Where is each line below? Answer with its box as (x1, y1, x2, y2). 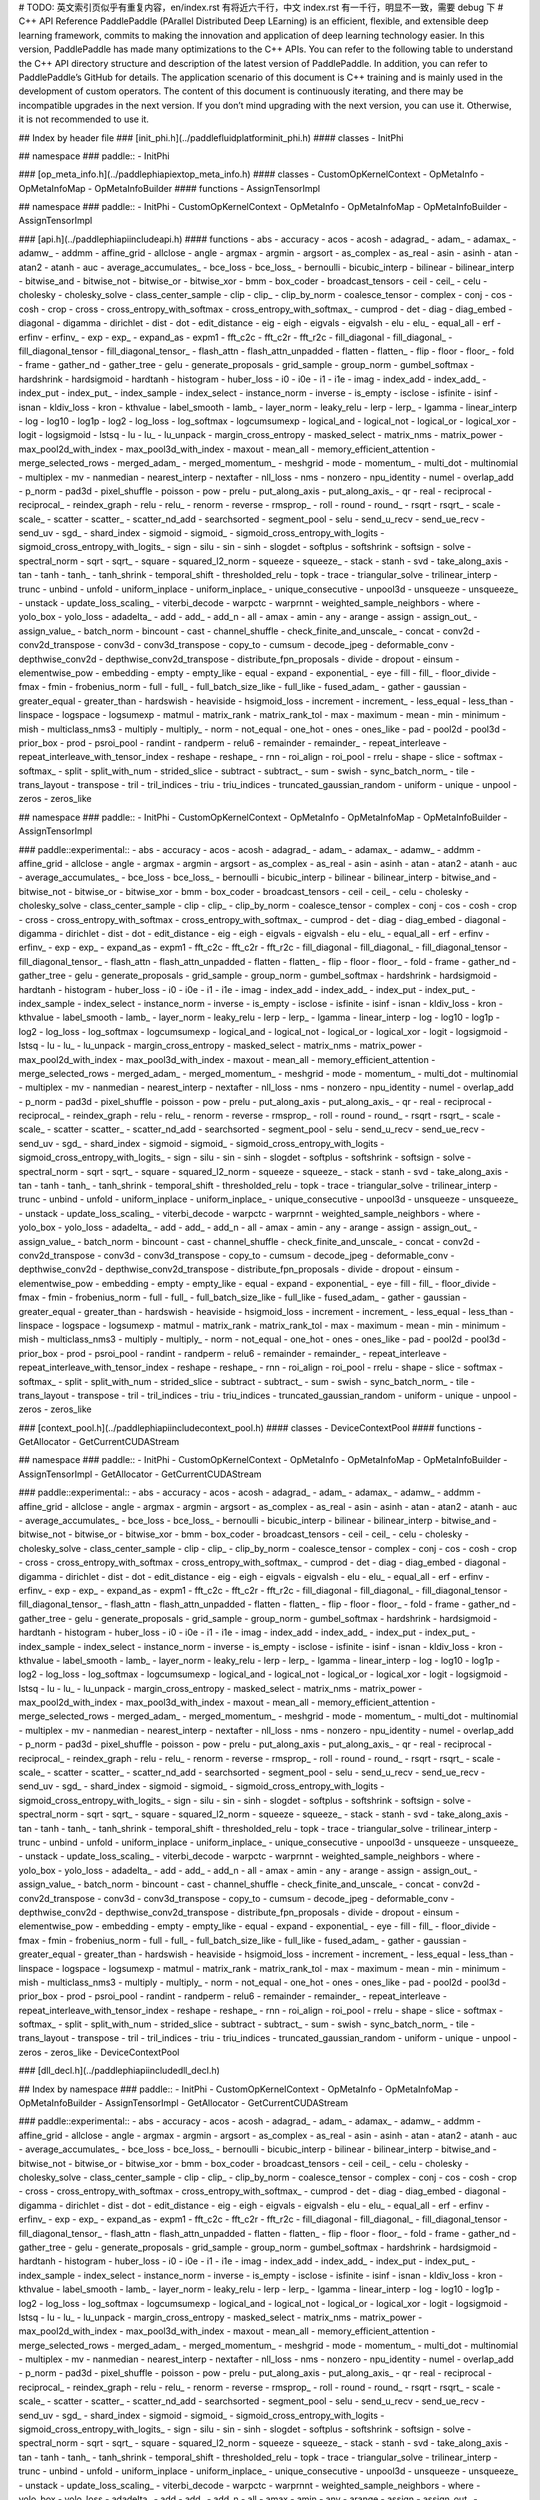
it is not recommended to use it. (18, 113, 150, 125)
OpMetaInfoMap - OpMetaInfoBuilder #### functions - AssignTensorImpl (18, 182, 320, 194)
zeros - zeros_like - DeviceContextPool (18, 2046, 180, 2058)
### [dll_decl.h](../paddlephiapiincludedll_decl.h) (18, 2065, 220, 2077)
